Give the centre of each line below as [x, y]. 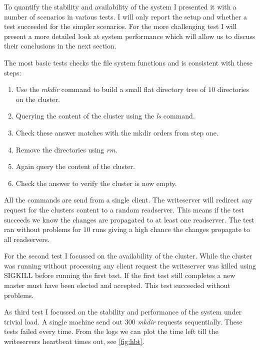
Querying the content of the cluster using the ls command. [105, 116]
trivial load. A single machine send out [63, 321]
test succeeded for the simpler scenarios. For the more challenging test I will [120, 26]
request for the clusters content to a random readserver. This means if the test [124, 209]
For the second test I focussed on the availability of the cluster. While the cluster [128, 256]
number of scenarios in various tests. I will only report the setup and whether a [126, 16]
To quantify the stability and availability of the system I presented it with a [120, 6]
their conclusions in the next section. [60, 46]
